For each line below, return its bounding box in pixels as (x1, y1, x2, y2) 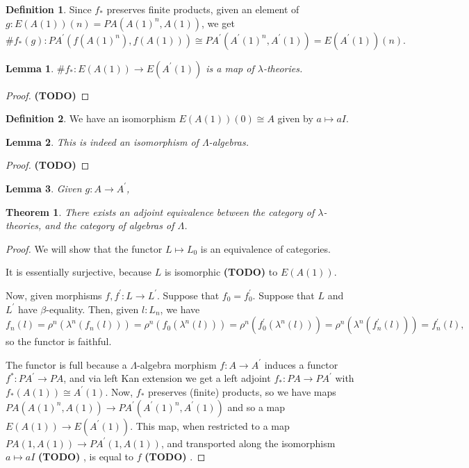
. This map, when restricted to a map (130, 418, 290, 433)
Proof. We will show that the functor (6, 241, 163, 256)
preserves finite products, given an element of (106, 2, 299, 16)
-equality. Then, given (46, 301, 139, 316)
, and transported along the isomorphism (161, 435, 336, 450)
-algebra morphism (137, 357, 217, 371)
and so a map (227, 399, 286, 414)
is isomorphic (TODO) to (164, 265, 278, 279)
